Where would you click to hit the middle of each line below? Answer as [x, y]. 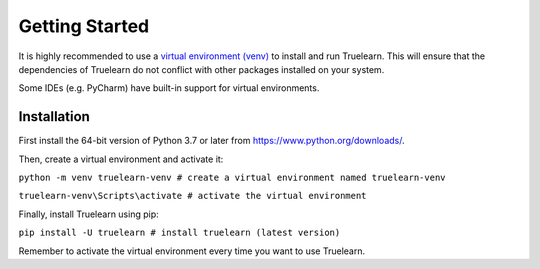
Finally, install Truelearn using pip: [88, 214]
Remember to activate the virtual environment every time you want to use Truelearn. [191, 251]
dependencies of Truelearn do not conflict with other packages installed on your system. [201, 69]
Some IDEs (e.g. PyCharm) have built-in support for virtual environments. [169, 88]
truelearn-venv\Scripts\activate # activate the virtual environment [192, 196]
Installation [54, 116]
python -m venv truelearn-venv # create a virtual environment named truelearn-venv [232, 178]
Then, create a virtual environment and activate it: [121, 159]
